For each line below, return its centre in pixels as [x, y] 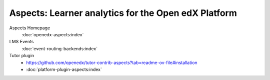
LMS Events [21, 42]
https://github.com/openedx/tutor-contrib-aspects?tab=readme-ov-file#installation [112, 63]
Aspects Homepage [30, 28]
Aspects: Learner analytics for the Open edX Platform [123, 13]
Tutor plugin [22, 56]
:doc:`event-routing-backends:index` [59, 48]
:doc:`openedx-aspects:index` [53, 34]
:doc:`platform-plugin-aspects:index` [64, 69]
